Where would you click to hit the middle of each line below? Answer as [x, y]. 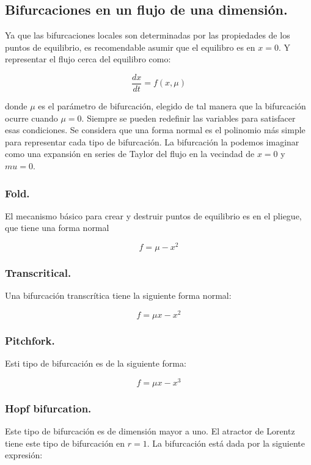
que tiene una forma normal [57, 228]
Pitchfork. [30, 340]
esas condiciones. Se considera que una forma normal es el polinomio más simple [155, 130]
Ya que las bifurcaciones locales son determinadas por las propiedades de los [148, 35]
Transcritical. [38, 273]
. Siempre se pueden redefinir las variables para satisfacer [188, 118]
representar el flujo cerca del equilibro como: [88, 59]
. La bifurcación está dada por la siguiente [226, 443]
